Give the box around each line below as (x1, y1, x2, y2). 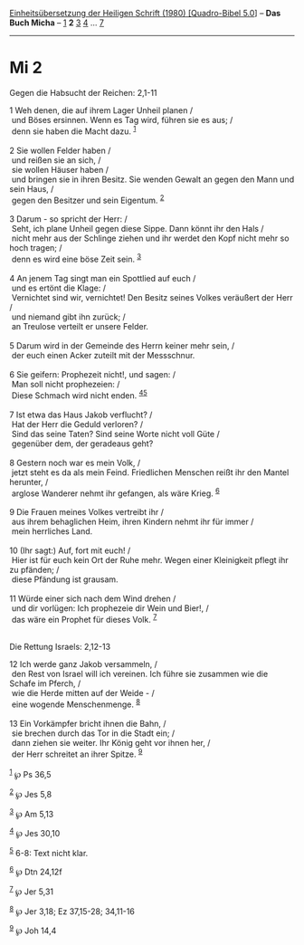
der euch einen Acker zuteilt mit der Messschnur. (11, 349, 195, 360)
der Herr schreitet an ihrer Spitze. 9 (11, 747, 143, 759)
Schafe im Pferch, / (9, 678, 81, 689)
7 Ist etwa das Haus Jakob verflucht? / (9, 409, 153, 420)
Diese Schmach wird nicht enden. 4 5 (11, 388, 147, 401)
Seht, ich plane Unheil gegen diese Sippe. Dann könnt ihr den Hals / (11, 224, 264, 234)
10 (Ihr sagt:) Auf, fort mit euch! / (9, 545, 131, 556)
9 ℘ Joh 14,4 (9, 923, 57, 936)
